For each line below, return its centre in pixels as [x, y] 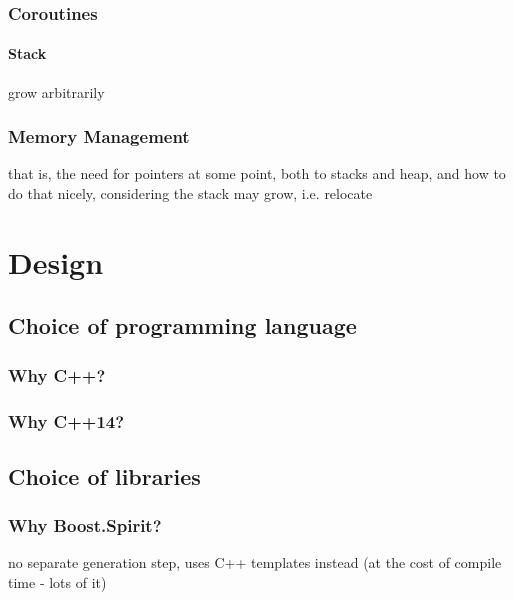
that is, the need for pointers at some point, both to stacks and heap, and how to [257, 173]
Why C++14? [66, 420]
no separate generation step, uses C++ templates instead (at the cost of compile [255, 562]
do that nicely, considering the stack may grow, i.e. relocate [190, 193]
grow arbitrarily [56, 91]
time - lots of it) [57, 582]
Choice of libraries [104, 475]
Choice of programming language [182, 325]
